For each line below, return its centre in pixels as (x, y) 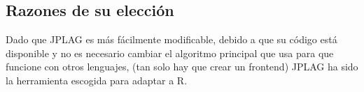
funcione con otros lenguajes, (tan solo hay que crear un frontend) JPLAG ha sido (182, 67)
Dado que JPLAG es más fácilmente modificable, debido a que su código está (171, 39)
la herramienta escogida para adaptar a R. (97, 80)
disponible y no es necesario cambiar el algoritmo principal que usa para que (170, 53)
